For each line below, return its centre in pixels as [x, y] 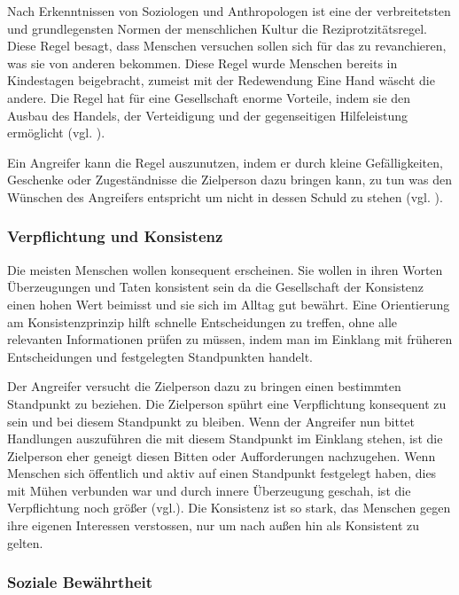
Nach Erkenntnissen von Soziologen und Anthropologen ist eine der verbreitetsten [229, 11]
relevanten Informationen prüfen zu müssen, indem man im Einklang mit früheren [230, 339]
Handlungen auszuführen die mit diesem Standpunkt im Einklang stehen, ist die [225, 438]
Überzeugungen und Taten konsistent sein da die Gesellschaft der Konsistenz [216, 287]
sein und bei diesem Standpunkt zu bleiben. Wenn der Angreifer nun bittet [211, 421]
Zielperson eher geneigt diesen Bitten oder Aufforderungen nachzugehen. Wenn [222, 455]
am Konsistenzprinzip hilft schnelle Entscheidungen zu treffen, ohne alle [202, 321]
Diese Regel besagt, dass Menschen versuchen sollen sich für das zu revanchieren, [227, 46]
